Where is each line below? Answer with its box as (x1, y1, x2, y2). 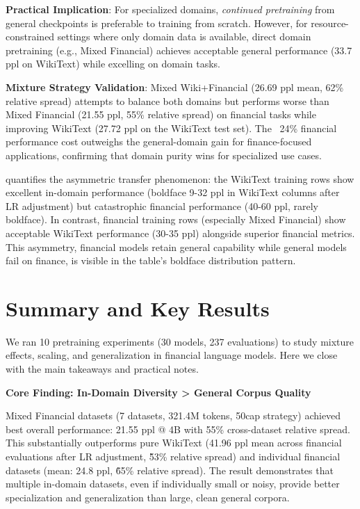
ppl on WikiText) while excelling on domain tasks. (6, 56, 220, 71)
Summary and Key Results (6, 293, 270, 322)
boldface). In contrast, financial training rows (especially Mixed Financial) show (6, 212, 346, 227)
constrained (6, 29, 55, 44)
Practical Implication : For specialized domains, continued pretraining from (6, 2, 335, 16)
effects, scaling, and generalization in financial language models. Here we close (6, 348, 338, 362)
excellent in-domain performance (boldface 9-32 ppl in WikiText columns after (6, 185, 340, 200)
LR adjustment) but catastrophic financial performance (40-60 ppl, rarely (6, 198, 318, 213)
